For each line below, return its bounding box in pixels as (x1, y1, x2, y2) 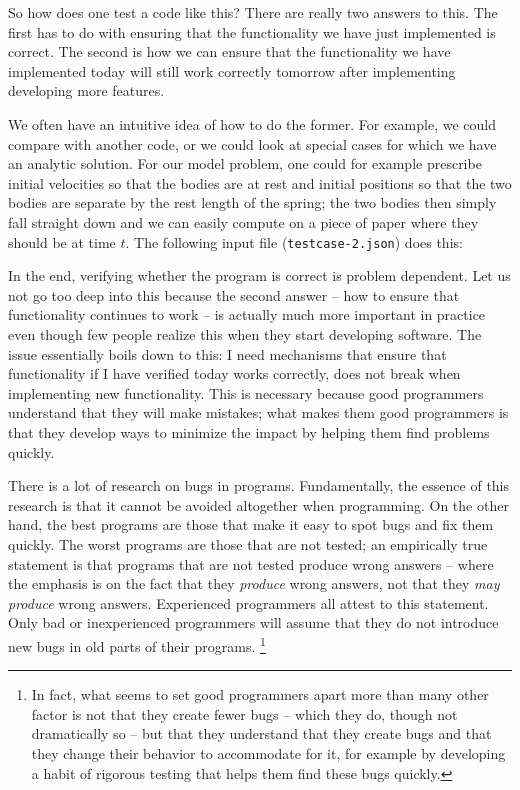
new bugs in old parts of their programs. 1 (8, 632, 266, 656)
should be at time (8, 231, 116, 252)
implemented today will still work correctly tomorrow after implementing (8, 60, 456, 81)
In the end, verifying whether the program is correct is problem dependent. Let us (8, 265, 511, 286)
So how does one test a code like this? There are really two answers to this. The (8, 2, 498, 22)
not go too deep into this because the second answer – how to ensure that (8, 284, 460, 305)
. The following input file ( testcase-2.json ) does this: (125, 231, 463, 252)
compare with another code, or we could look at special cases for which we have (8, 133, 497, 154)
